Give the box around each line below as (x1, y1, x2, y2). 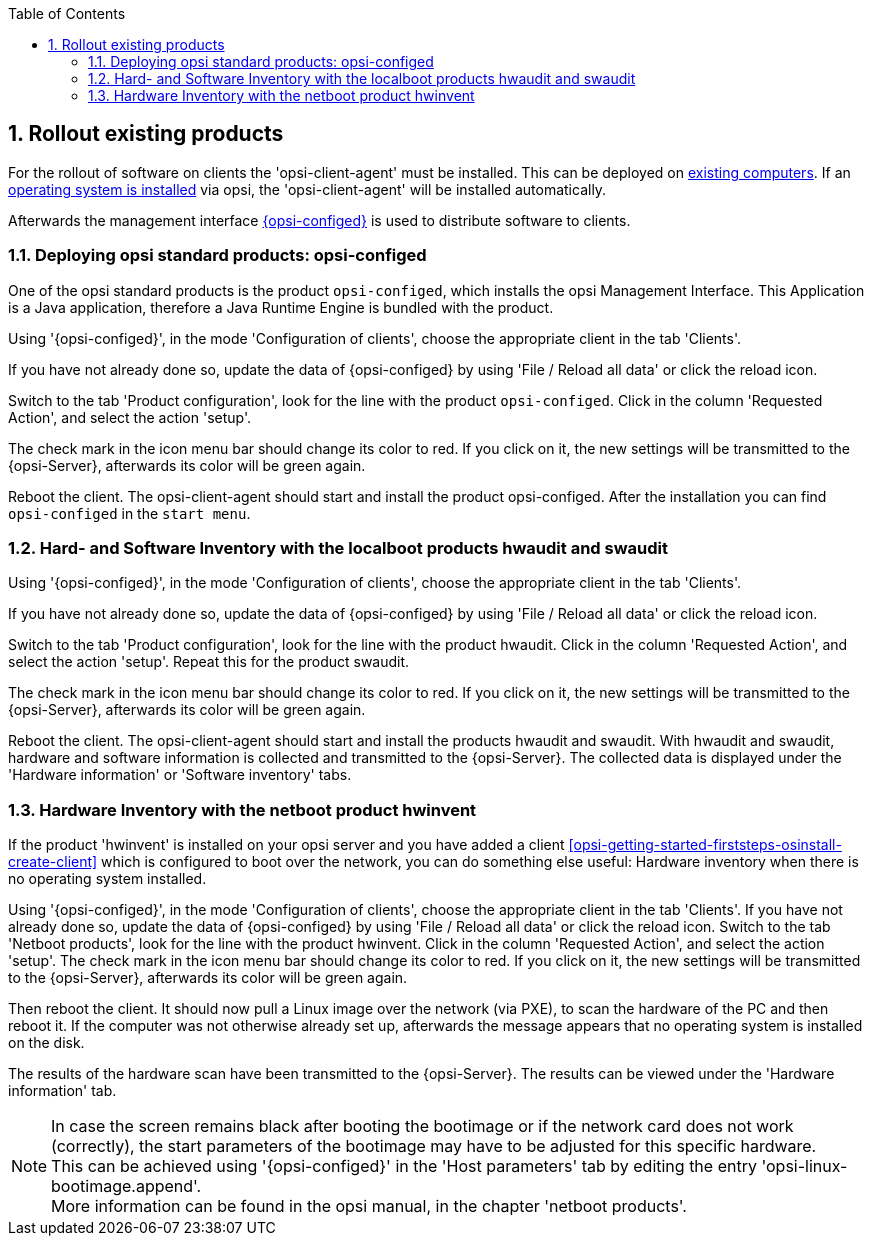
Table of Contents (8, 5, 126, 22)
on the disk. (8, 1034, 85, 1052)
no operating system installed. (8, 870, 207, 888)
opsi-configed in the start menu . (8, 504, 251, 522)
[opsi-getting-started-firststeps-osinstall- (568, 836, 842, 854)
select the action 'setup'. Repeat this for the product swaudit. (8, 653, 410, 671)
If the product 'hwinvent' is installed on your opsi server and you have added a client (8, 836, 565, 854)
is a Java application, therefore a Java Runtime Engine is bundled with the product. (8, 298, 554, 316)
